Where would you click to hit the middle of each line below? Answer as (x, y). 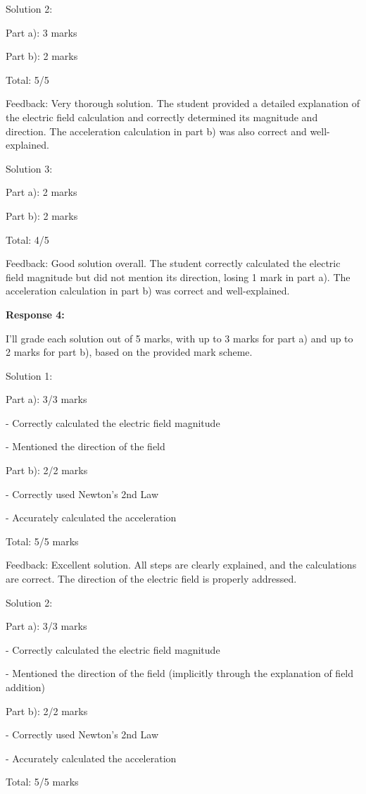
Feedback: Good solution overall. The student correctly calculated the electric (173, 263)
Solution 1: (29, 375)
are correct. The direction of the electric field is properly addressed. (151, 579)
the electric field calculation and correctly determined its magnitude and (162, 117)
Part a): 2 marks (42, 192)
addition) (26, 687)
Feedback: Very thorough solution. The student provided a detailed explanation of (183, 103)
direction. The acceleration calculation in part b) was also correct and (156, 131)
